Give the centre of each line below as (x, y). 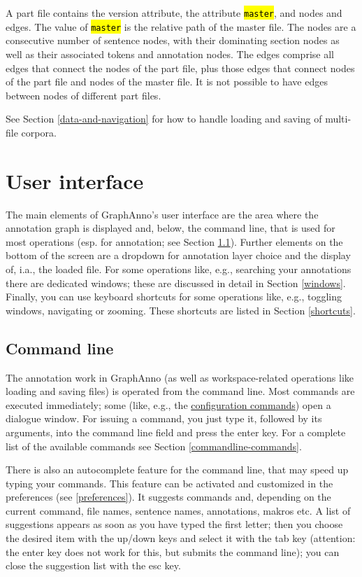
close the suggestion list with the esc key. (93, 565)
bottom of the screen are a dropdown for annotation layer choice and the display (178, 255)
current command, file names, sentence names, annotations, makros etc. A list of (178, 510)
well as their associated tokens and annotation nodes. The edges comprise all (170, 54)
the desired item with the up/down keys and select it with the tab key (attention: (181, 538)
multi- (338, 119)
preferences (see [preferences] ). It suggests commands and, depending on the (168, 497)
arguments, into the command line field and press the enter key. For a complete (176, 432)
